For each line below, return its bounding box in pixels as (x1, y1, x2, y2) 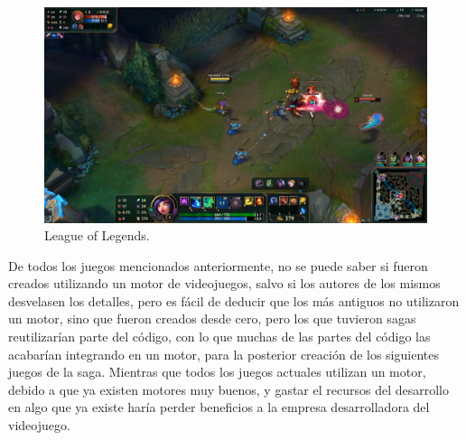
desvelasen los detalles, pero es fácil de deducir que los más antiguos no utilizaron (8, 291, 460, 310)
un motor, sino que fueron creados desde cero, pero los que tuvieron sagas (8, 309, 416, 328)
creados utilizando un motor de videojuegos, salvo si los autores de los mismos (8, 274, 441, 293)
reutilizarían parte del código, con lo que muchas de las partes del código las (8, 327, 431, 346)
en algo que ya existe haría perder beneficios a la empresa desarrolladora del (8, 398, 430, 417)
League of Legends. (44, 226, 150, 245)
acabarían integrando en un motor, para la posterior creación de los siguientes (8, 344, 439, 363)
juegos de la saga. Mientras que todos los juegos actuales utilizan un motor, (8, 362, 426, 381)
